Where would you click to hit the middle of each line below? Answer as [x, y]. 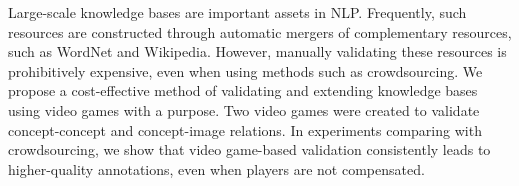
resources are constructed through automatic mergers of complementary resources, [260, 31]
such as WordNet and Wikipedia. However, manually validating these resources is [257, 51]
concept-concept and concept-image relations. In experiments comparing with [245, 129]
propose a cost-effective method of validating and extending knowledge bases [243, 90]
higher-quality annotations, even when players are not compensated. [216, 168]
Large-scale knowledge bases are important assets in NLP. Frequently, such [237, 12]
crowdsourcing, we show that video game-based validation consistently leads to [249, 149]
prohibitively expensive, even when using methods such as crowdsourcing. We [245, 70]
